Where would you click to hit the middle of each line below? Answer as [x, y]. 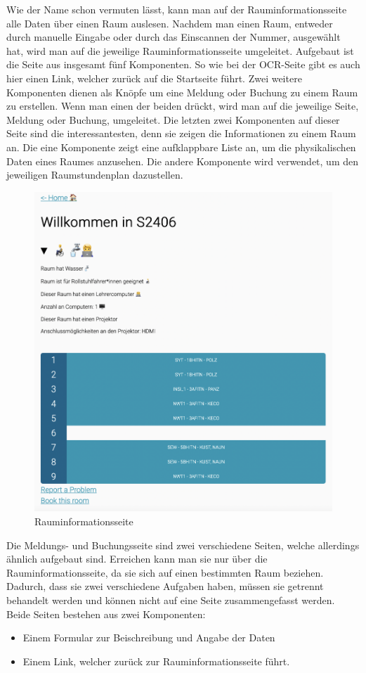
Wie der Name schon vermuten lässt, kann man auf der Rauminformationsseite [177, 9]
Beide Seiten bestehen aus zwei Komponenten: [106, 614]
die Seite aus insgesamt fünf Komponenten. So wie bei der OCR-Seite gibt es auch [183, 64]
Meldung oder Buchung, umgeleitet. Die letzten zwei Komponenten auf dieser [173, 119]
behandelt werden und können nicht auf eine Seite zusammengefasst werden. [171, 600]
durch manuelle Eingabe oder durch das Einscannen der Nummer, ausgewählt [174, 37]
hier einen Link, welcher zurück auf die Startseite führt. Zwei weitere [154, 78]
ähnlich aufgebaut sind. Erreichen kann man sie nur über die [137, 559]
